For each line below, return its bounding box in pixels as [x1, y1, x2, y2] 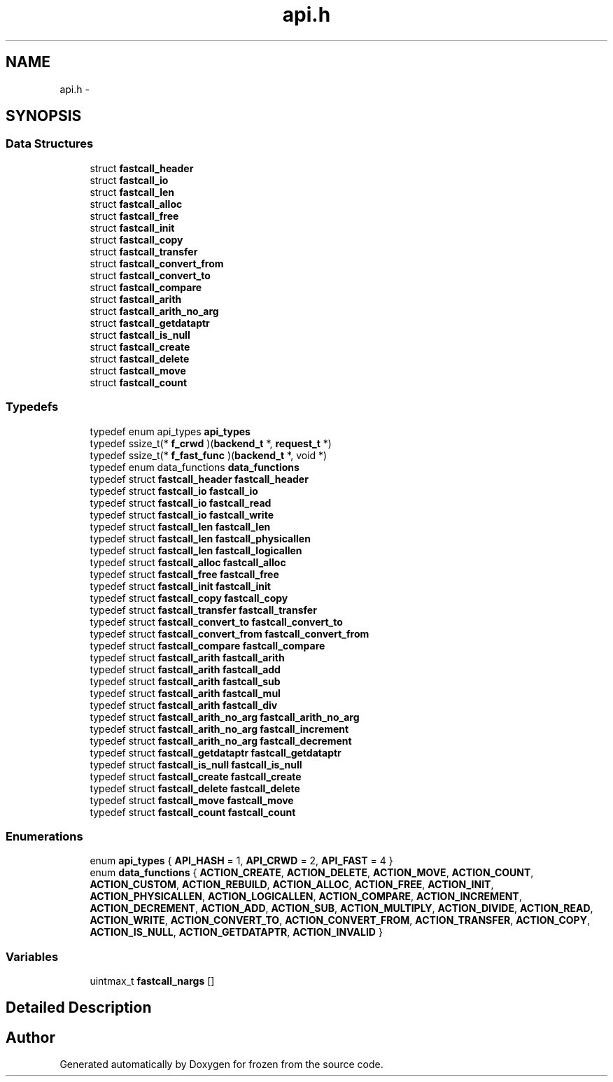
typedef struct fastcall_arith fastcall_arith [90, 651, 285, 663]
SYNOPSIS [6, 107, 82, 125]
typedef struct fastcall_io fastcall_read [90, 496, 272, 509]
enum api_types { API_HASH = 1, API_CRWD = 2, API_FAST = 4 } [90, 855, 393, 867]
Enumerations [6, 829, 83, 843]
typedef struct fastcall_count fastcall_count [90, 806, 296, 818]
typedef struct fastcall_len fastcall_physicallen [90, 532, 311, 544]
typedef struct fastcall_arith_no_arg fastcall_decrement [90, 734, 352, 747]
